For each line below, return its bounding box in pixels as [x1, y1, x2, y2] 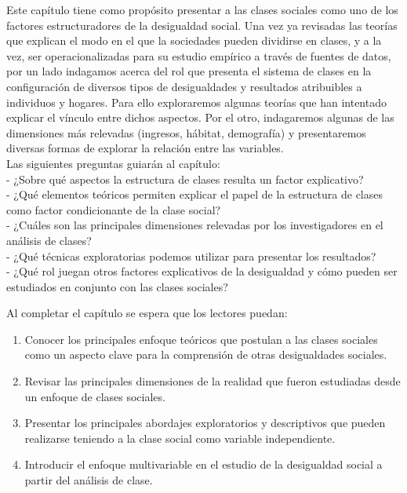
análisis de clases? [6, 232, 92, 248]
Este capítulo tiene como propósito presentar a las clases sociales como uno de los [6, 2, 398, 17]
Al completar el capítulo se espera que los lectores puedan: [6, 305, 288, 321]
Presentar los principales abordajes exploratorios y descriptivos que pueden [24, 414, 386, 431]
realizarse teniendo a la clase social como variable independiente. [24, 429, 336, 446]
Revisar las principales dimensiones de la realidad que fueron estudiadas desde [24, 373, 401, 389]
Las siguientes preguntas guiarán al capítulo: [6, 155, 220, 171]
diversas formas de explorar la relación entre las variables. [6, 140, 284, 156]
